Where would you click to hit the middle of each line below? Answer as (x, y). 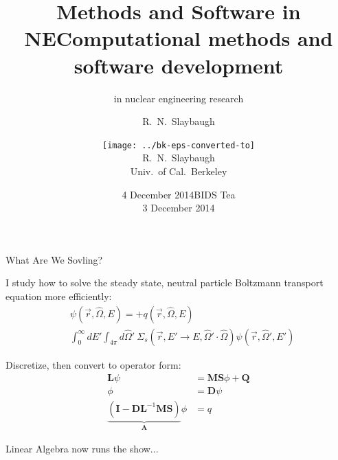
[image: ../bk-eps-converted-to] (179, 145)
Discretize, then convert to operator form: (93, 364)
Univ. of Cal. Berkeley (179, 171)
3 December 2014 (179, 208)
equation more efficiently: (59, 296)
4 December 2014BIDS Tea (179, 194)
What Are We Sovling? (54, 259)
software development (179, 65)
